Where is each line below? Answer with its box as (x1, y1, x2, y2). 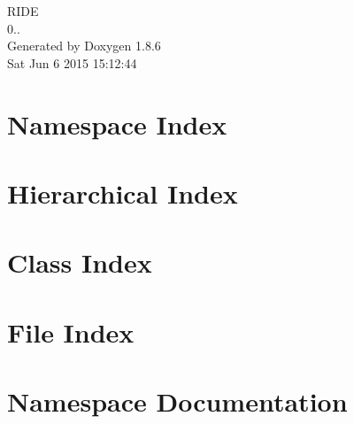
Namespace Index (7, 105, 227, 142)
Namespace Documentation (7, 383, 348, 420)
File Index (7, 313, 135, 350)
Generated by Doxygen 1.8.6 (7, 36, 161, 55)
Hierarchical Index (7, 174, 238, 211)
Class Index (7, 244, 152, 281)
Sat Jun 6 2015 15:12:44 (7, 53, 137, 72)
